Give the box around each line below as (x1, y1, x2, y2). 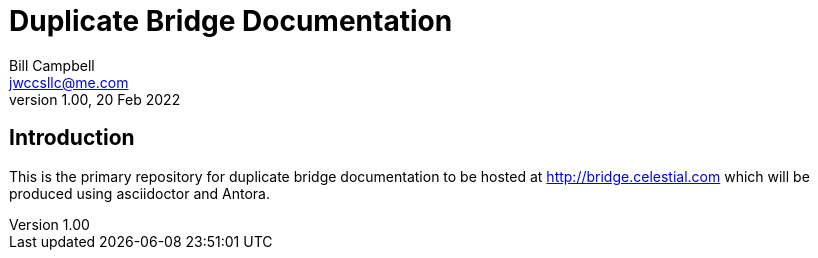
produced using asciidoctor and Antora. (9, 184, 270, 202)
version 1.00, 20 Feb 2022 (9, 90, 181, 108)
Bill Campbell (9, 56, 95, 74)
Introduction (9, 125, 135, 151)
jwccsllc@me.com (9, 73, 129, 91)
